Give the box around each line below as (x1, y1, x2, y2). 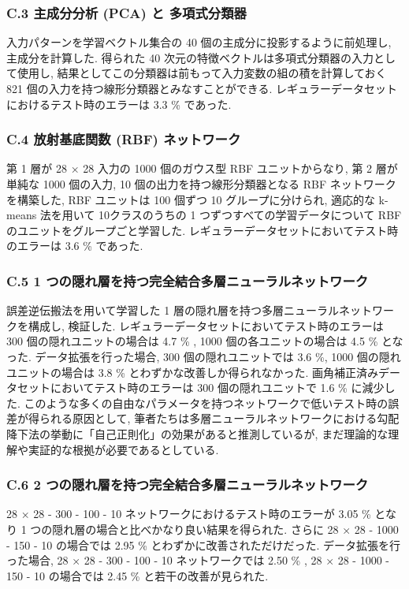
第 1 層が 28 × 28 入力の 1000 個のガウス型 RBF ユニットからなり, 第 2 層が (6, 160, 398, 177)
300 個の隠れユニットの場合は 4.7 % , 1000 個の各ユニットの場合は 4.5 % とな (6, 333, 403, 349)
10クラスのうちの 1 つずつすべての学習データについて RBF (99, 207, 402, 223)
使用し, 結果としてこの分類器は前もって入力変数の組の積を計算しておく (17, 65, 387, 81)
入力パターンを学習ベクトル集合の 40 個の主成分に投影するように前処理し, (6, 34, 392, 50)
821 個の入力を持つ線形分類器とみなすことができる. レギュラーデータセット (6, 80, 397, 96)
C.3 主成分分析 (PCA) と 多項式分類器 (6, 2, 247, 22)
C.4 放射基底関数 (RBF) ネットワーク (6, 129, 241, 149)
